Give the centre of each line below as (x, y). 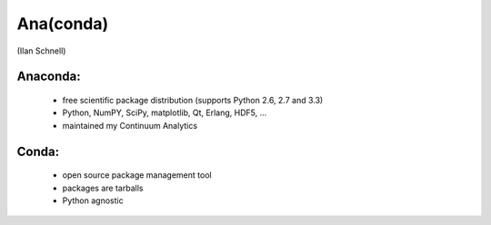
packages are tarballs (103, 188)
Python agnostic (93, 201)
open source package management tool (137, 175)
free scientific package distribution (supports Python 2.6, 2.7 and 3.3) (193, 100)
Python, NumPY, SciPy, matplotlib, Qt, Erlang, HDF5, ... (165, 112)
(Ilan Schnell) (41, 51)
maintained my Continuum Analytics (130, 125)
